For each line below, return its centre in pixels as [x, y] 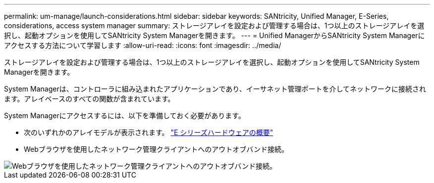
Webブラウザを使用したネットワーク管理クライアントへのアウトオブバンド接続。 [156, 149]
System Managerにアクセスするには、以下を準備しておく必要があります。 [125, 115]
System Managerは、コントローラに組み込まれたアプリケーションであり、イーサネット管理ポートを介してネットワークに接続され [215, 89]
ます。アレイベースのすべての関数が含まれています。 [89, 99]
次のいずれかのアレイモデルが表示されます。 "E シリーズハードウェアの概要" [149, 132]
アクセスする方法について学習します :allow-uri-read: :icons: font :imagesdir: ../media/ [143, 45]
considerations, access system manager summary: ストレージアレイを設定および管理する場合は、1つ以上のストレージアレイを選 [214, 25]
